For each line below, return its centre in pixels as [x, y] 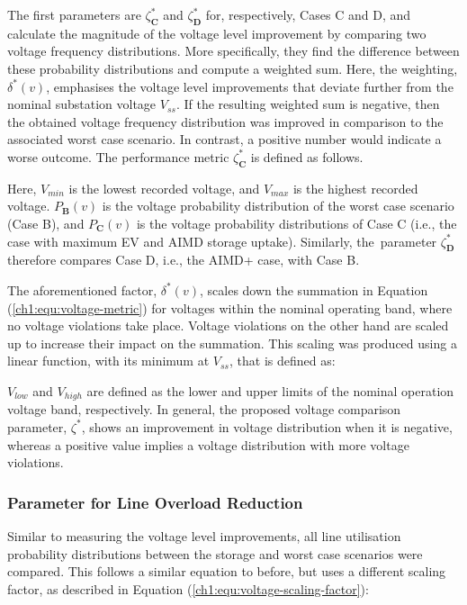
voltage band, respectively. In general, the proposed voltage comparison [204, 409]
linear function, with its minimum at [108, 361]
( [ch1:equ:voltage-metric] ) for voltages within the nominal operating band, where [230, 307]
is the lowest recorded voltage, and [164, 188]
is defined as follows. [307, 156]
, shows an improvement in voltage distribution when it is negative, [267, 426]
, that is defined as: [282, 361]
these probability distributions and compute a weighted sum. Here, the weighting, [233, 68]
